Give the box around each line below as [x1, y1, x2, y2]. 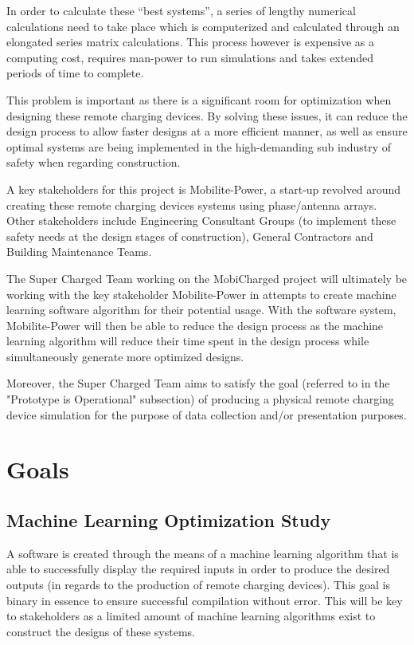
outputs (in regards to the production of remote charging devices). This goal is [6, 576, 391, 593]
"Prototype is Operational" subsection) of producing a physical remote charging [6, 391, 394, 407]
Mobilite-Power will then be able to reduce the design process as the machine [6, 317, 384, 333]
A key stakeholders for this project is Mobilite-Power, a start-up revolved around [6, 180, 401, 197]
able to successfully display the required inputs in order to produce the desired [6, 560, 390, 577]
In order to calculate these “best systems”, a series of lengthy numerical [6, 2, 356, 18]
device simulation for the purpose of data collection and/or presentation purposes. [6, 406, 407, 423]
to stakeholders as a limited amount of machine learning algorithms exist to [6, 608, 376, 624]
